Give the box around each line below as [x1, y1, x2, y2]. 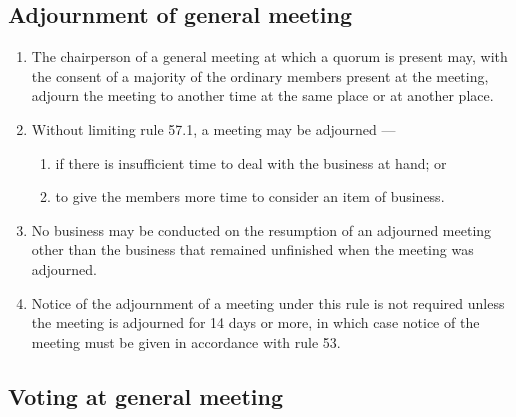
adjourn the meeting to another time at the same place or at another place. [31, 85, 494, 106]
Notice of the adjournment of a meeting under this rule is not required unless [31, 292, 505, 313]
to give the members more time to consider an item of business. [55, 186, 445, 207]
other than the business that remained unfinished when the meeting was [31, 239, 474, 260]
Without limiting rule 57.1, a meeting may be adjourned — [31, 118, 396, 139]
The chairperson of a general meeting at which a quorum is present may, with [31, 46, 508, 67]
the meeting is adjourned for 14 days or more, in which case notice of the [31, 312, 480, 333]
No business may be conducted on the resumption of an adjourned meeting [31, 219, 492, 240]
